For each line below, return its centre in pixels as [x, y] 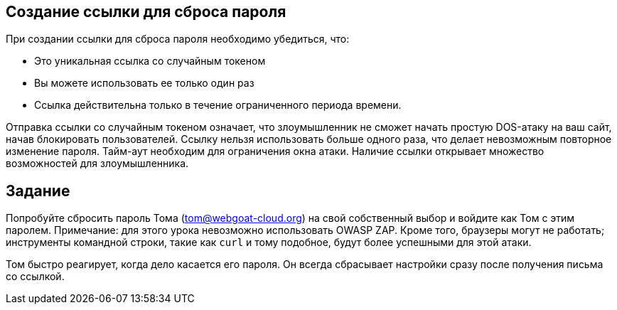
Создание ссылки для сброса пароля [146, 12]
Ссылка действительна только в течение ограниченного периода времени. [218, 105]
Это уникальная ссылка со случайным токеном [150, 61]
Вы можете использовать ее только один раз [144, 83]
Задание [38, 191]
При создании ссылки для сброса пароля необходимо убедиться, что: [178, 39]
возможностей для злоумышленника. [97, 164]
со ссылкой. [35, 277]
